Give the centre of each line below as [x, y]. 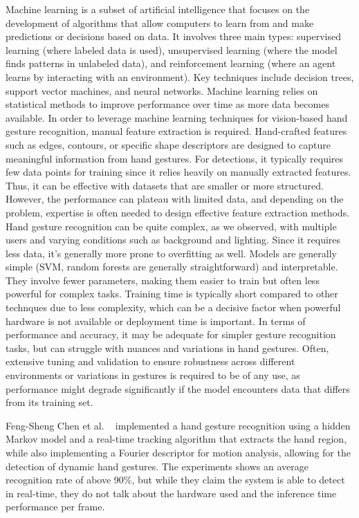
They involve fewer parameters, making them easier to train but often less [163, 280]
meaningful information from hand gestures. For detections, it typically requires [175, 158]
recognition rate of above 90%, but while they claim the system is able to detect [175, 480]
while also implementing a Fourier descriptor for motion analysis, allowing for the [178, 452]
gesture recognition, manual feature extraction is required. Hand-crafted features [176, 131]
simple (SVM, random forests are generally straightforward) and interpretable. [172, 267]
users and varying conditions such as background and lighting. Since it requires [173, 240]
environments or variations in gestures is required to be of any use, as [153, 375]
